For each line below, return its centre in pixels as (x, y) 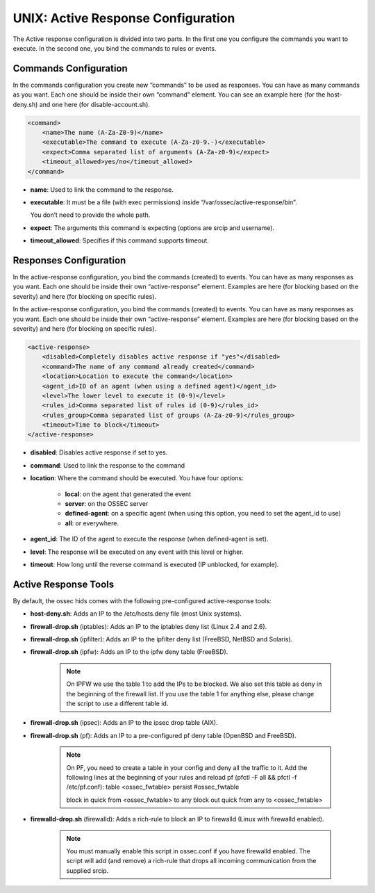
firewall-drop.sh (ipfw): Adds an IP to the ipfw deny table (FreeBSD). (129, 652)
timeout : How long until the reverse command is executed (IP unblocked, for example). (155, 564)
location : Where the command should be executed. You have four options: (137, 478)
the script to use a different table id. (117, 703)
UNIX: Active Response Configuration (124, 18)
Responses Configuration (69, 260)
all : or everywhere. (92, 523)
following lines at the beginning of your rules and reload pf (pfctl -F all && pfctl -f (182, 777)
